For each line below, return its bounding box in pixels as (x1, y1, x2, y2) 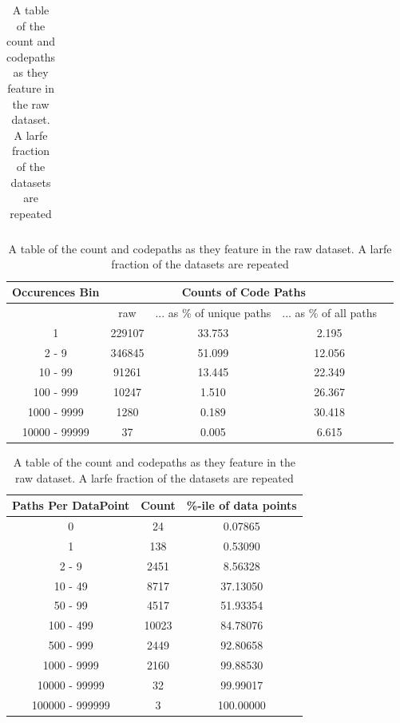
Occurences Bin (12, 284, 100, 300)
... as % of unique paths (155, 304, 271, 320)
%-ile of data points (186, 497, 297, 514)
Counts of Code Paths (181, 284, 306, 300)
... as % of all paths (282, 304, 378, 320)
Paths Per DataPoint (12, 497, 130, 514)
